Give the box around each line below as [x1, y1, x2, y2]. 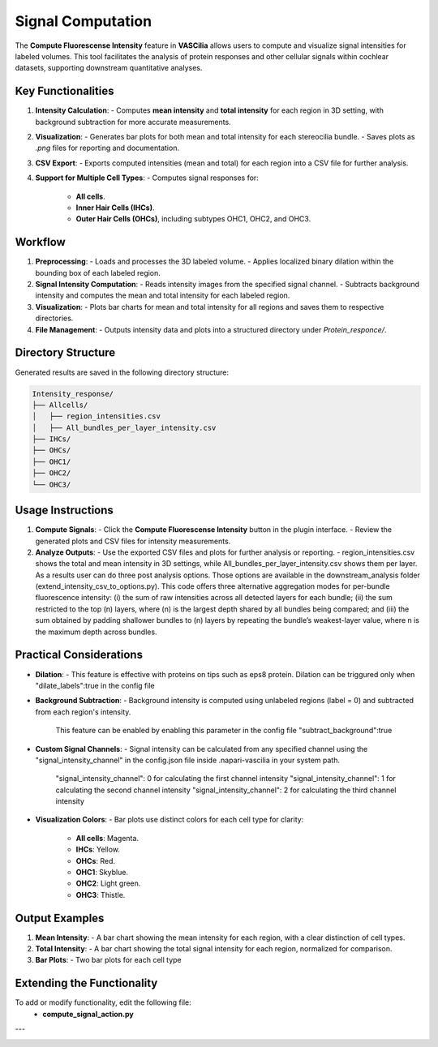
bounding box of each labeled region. [35, 268, 161, 277]
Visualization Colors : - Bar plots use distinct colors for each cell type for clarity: [35, 815, 304, 825]
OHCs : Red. [75, 856, 115, 865]
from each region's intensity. [35, 706, 131, 717]
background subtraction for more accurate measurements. [35, 117, 231, 127]
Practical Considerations [15, 648, 144, 662]
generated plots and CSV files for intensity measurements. [35, 536, 231, 546]
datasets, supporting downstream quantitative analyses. [15, 63, 203, 73]
